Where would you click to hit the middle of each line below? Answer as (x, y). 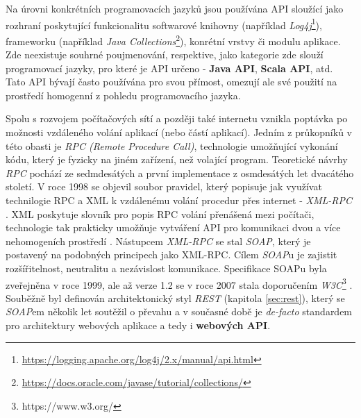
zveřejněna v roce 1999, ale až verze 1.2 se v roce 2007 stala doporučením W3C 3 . (179, 283)
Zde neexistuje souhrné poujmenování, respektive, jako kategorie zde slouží (165, 55)
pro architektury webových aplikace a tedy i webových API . (138, 325)
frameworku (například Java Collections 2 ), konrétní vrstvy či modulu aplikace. (173, 40)
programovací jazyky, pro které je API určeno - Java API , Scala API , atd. (169, 68)
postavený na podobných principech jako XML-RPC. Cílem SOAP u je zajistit (171, 254)
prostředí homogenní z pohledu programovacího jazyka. (123, 95)
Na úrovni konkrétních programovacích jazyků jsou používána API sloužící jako (175, 8)
